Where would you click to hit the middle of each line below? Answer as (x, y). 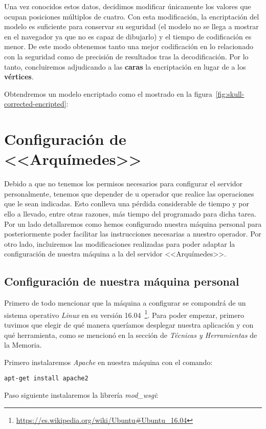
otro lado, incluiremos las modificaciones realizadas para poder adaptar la (120, 243)
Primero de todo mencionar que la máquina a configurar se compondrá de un (125, 303)
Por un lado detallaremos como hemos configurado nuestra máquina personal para (133, 223)
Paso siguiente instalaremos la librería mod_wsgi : (81, 395)
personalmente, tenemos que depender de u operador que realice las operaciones (129, 193)
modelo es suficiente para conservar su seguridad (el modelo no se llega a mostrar (131, 26)
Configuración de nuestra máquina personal (122, 281)
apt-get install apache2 (46, 379)
